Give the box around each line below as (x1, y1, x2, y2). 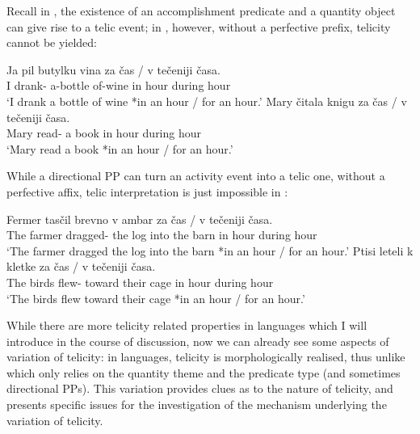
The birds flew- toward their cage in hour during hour (6, 273, 274, 290)
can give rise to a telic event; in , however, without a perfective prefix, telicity (6, 18, 391, 35)
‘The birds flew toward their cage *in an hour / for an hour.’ (6, 289, 305, 306)
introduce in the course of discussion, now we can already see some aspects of (6, 332, 389, 349)
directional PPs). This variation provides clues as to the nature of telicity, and (6, 380, 393, 397)
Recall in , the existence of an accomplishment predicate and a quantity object (6, 2, 396, 19)
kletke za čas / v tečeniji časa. (6, 258, 156, 275)
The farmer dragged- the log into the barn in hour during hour (6, 226, 317, 243)
